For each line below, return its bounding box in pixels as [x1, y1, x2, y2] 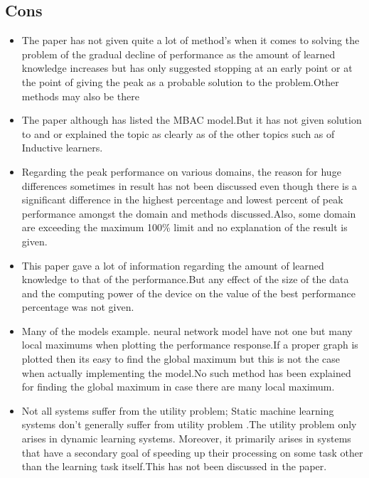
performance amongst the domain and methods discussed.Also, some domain [21, 206, 356, 221]
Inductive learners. [21, 140, 103, 155]
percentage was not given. [21, 299, 134, 314]
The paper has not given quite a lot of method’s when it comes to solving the [21, 33, 360, 48]
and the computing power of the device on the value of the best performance [21, 285, 355, 300]
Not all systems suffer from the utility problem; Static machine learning [21, 403, 334, 418]
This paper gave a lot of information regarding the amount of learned [21, 257, 324, 272]
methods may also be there [21, 88, 139, 103]
